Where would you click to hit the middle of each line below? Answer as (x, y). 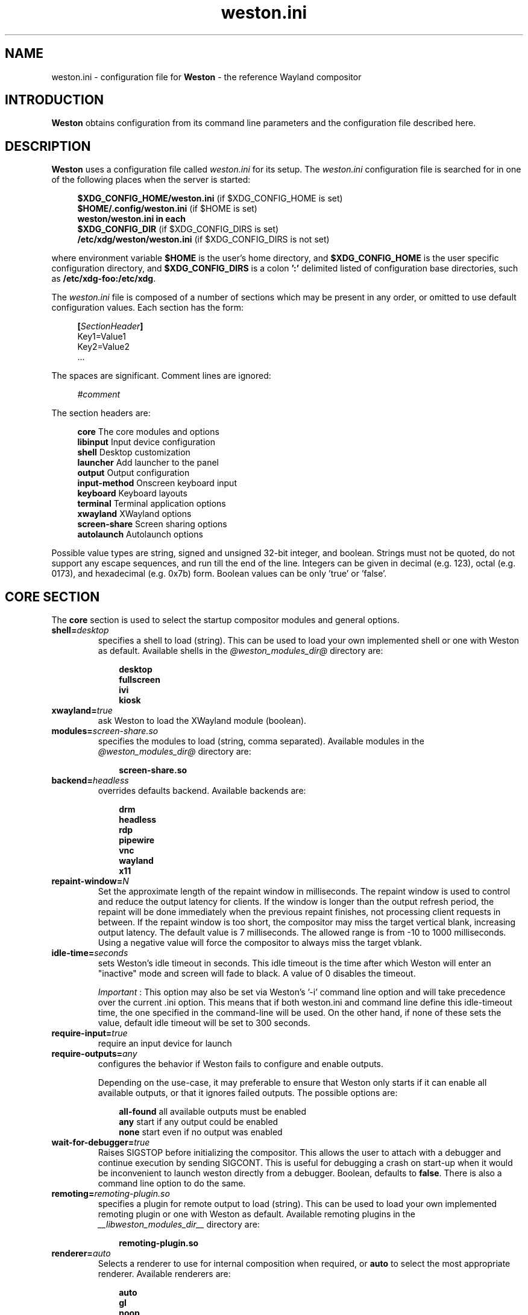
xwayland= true (82, 711)
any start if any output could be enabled (199, 1122)
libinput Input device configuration (146, 442)
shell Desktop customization (134, 452)
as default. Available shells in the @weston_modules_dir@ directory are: (240, 651)
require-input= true (90, 1033)
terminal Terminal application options (152, 504)
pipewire (137, 840)
